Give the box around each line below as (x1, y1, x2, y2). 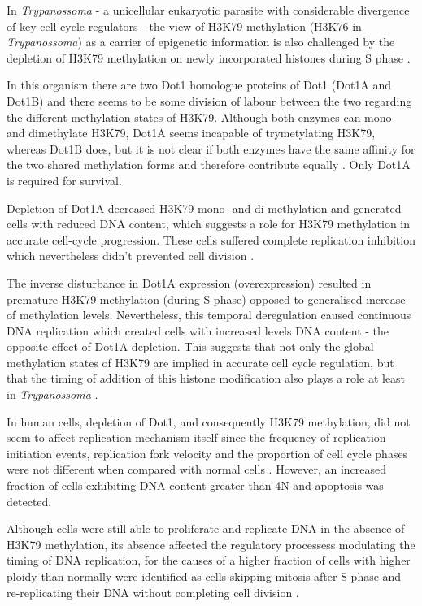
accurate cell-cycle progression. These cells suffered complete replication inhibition (7, 231, 415, 248)
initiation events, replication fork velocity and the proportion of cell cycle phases (7, 444, 408, 461)
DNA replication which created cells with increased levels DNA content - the (7, 322, 389, 339)
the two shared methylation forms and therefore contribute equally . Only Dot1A (7, 156, 411, 173)
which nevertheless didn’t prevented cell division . (7, 247, 255, 264)
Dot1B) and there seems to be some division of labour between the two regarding (7, 92, 412, 109)
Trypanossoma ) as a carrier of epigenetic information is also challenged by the (7, 33, 395, 50)
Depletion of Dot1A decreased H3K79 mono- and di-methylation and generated (7, 199, 402, 216)
